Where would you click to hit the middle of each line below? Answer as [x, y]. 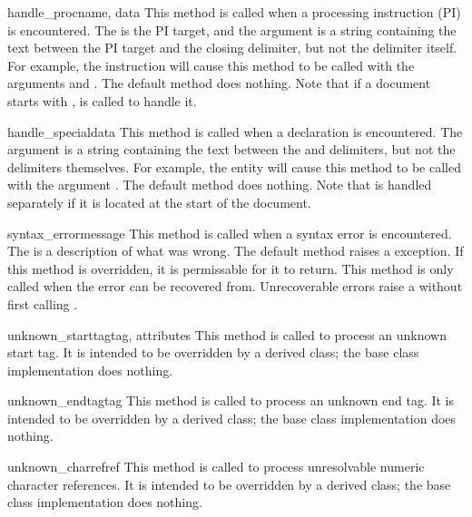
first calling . [43, 303]
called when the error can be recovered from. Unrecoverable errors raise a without [235, 286]
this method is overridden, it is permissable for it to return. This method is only [231, 268]
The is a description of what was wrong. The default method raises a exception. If [236, 251]
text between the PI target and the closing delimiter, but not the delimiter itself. [232, 48]
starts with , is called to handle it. [102, 100]
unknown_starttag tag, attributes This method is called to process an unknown [227, 334]
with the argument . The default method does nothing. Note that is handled [220, 185]
